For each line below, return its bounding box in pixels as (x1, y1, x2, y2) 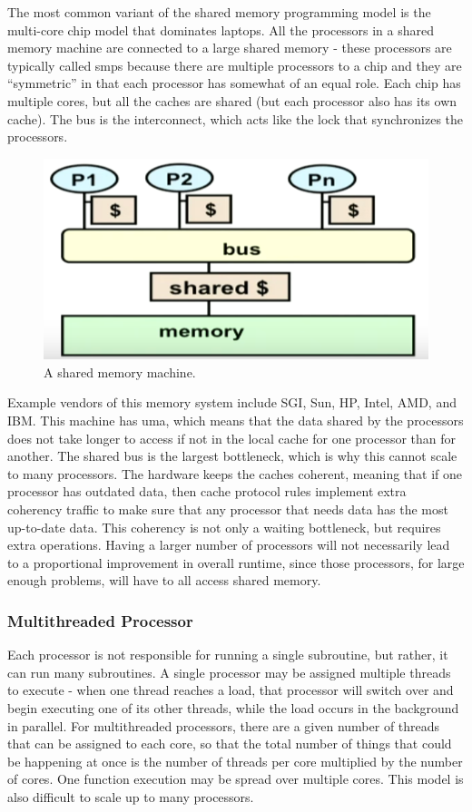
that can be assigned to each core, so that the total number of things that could (7, 734, 452, 753)
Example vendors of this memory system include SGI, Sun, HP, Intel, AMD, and (7, 393, 457, 412)
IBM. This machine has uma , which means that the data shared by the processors (7, 410, 464, 429)
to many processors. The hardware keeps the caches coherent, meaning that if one (7, 464, 463, 483)
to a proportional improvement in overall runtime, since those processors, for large (7, 553, 465, 572)
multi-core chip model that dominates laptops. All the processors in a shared (7, 20, 434, 39)
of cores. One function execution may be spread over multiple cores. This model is (7, 769, 464, 788)
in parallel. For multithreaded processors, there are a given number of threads (7, 716, 440, 735)
